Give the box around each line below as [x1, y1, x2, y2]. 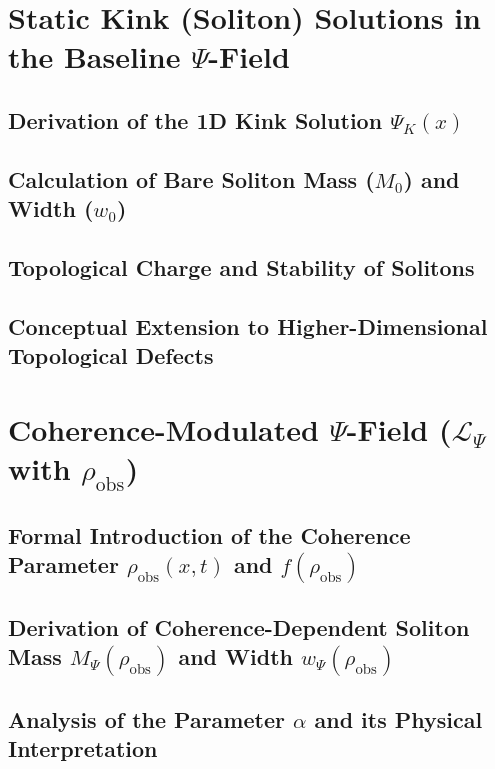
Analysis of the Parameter [8, 703, 285, 734]
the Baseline [8, 36, 181, 77]
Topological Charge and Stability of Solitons [8, 251, 475, 282]
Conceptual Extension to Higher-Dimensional [8, 310, 488, 341]
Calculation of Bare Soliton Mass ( [8, 163, 375, 194]
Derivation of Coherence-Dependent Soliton [8, 611, 470, 642]
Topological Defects [8, 340, 214, 371]
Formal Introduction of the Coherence [8, 519, 411, 550]
